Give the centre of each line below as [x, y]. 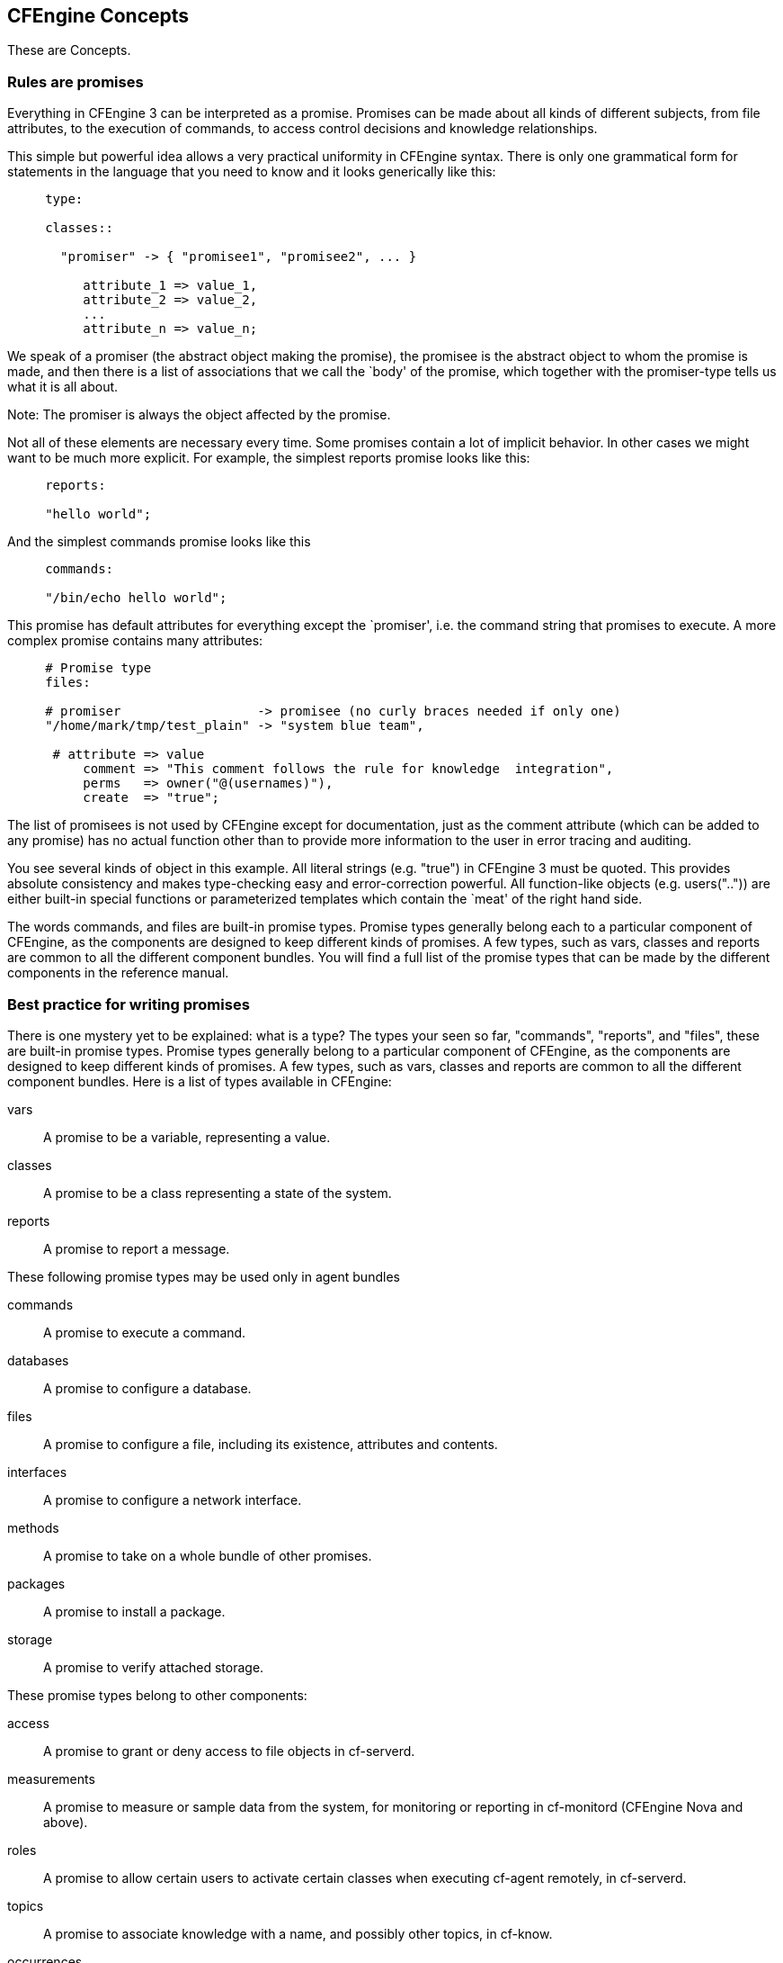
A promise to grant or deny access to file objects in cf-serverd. [229, 1751]
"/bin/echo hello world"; [136, 598]
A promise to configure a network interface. [173, 1499]
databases [38, 1360]
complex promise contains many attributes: [135, 641]
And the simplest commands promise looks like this [159, 542]
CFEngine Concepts [98, 16]
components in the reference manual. [118, 973]
